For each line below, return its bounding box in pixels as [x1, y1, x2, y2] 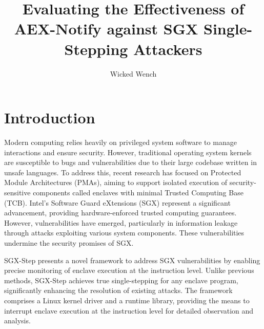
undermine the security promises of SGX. [4, 237, 134, 248]
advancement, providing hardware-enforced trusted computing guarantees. [4, 207, 237, 218]
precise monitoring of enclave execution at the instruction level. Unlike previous [4, 265, 254, 276]
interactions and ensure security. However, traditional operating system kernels [4, 147, 252, 157]
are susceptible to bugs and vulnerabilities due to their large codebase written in [4, 157, 257, 168]
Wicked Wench [110, 68, 157, 79]
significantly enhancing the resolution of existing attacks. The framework [4, 285, 233, 296]
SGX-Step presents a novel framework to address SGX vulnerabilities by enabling [4, 254, 260, 265]
